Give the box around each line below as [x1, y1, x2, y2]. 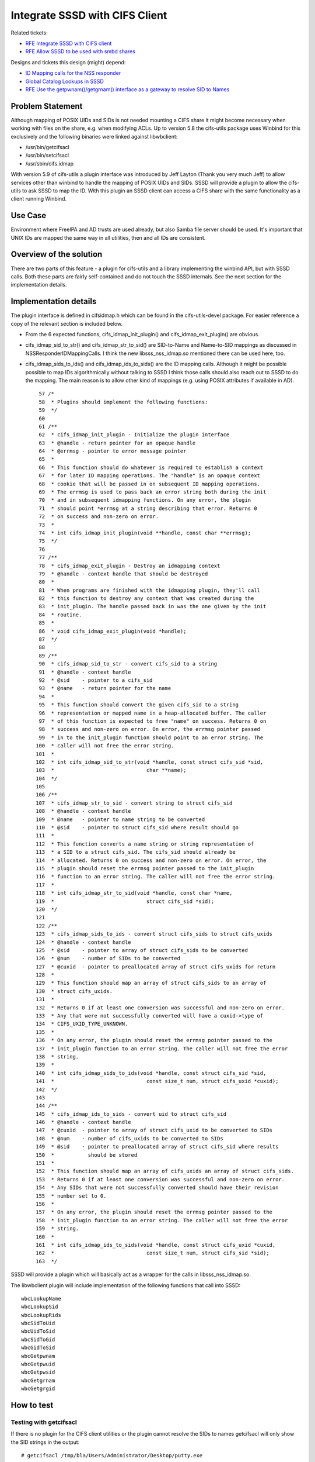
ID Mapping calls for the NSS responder [25, 70, 121, 77]
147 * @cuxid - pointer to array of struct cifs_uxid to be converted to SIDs [36, 1127, 273, 1134]
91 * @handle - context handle [38, 668, 131, 675]
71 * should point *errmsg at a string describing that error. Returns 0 [38, 505, 257, 512]
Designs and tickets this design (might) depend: [10, 58, 126, 65]
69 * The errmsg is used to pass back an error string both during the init [38, 489, 267, 495]
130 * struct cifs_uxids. [36, 988, 113, 994]
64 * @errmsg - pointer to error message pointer [38, 448, 187, 454]
